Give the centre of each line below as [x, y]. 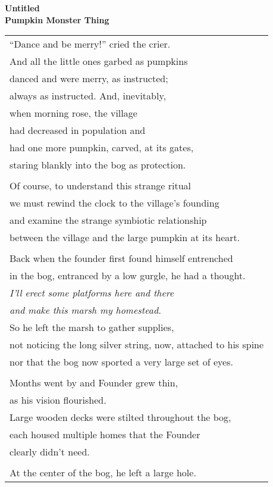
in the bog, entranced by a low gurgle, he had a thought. [128, 276]
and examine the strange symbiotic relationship [108, 220]
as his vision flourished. [58, 400]
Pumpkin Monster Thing [57, 19]
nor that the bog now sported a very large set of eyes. [121, 362]
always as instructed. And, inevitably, [88, 96]
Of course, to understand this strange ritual [101, 186]
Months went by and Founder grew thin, [94, 383]
